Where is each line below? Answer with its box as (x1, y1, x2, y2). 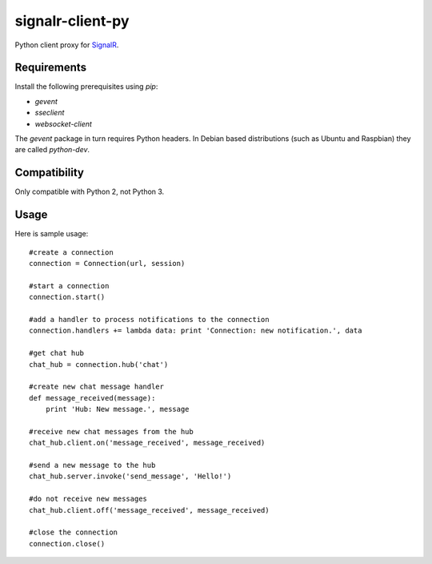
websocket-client (34, 119, 92, 128)
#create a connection (29, 248, 114, 256)
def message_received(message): (29, 393, 156, 402)
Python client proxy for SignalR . (14, 40, 119, 50)
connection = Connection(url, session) (29, 259, 186, 268)
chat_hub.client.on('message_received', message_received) (29, 438, 266, 448)
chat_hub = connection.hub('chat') (29, 360, 169, 369)
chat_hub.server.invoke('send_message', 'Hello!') (29, 472, 232, 481)
